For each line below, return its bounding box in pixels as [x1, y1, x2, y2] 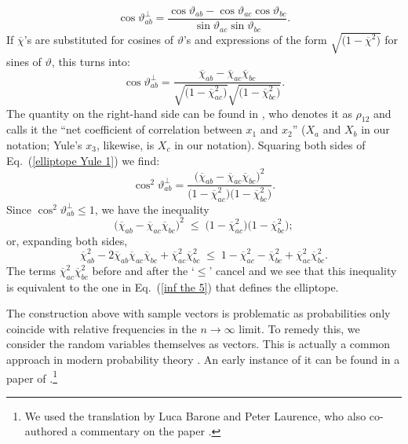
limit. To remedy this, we [239, 320, 360, 336]
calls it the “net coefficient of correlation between [6, 121, 242, 138]
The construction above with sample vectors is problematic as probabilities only [6, 305, 391, 321]
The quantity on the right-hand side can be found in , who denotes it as [6, 105, 352, 121]
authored [24, 423, 68, 439]
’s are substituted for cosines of [24, 31, 173, 47]
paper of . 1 [6, 367, 58, 386]
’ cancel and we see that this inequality [209, 262, 397, 278]
